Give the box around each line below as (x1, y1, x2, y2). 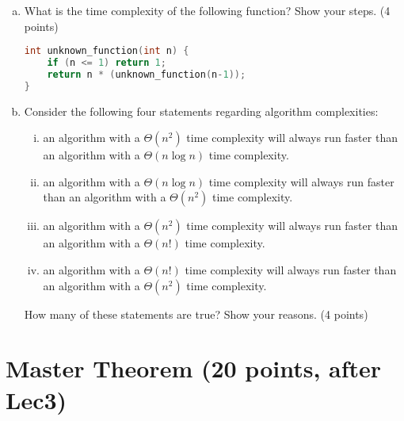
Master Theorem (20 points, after (6, 352, 382, 385)
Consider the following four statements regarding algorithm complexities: (24, 102, 379, 119)
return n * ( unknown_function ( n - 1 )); (47, 68, 246, 80)
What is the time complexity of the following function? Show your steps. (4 (24, 2, 391, 18)
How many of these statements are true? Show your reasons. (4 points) (24, 305, 368, 322)
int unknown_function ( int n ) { (24, 45, 189, 57)
